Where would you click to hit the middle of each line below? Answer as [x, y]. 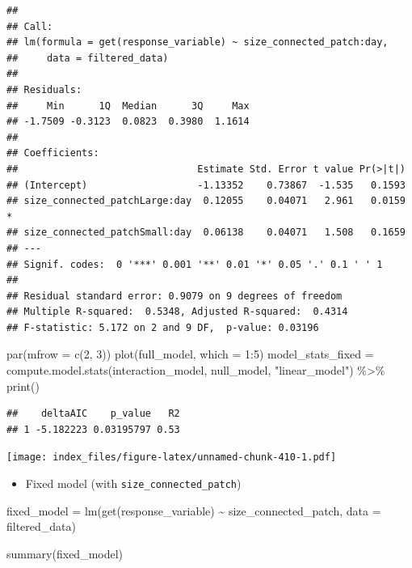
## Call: [30, 26]
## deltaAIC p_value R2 [93, 414]
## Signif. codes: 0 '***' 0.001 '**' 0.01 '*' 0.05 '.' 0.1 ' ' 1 [195, 264]
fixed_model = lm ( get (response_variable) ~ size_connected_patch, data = [194, 510]
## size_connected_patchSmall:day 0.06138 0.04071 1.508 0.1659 [206, 233]
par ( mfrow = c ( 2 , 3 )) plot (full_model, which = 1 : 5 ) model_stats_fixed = [190, 354]
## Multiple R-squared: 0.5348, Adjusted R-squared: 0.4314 [177, 312]
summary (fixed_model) [65, 553]
